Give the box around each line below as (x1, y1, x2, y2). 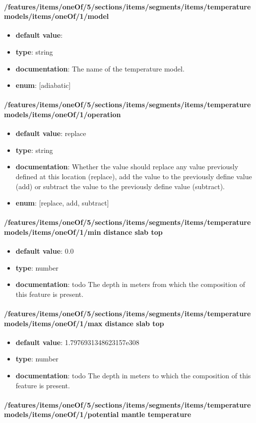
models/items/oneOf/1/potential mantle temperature (4, 409, 192, 420)
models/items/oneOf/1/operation (4, 109, 121, 119)
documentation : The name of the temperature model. (15, 63, 185, 73)
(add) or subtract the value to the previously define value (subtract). (15, 181, 225, 191)
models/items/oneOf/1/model (4, 11, 109, 21)
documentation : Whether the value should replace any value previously (15, 161, 239, 172)
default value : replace (15, 128, 86, 139)
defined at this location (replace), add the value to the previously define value (15, 171, 252, 181)
